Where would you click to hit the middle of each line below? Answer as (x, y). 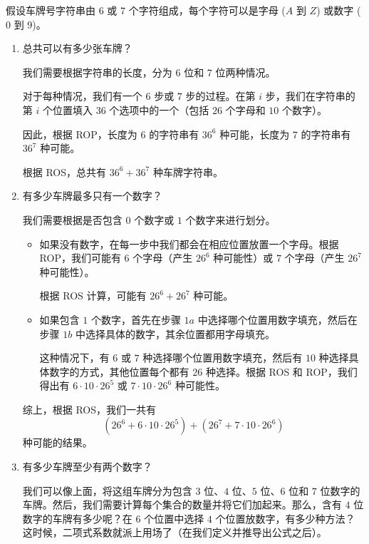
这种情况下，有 (74, 358)
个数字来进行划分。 (230, 219)
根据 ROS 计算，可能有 (93, 296)
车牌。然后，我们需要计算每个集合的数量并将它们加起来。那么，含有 (182, 504)
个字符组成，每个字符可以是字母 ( (207, 10)
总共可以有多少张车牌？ (77, 48)
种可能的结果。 (57, 442)
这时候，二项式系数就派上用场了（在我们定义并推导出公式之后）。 (175, 532)
